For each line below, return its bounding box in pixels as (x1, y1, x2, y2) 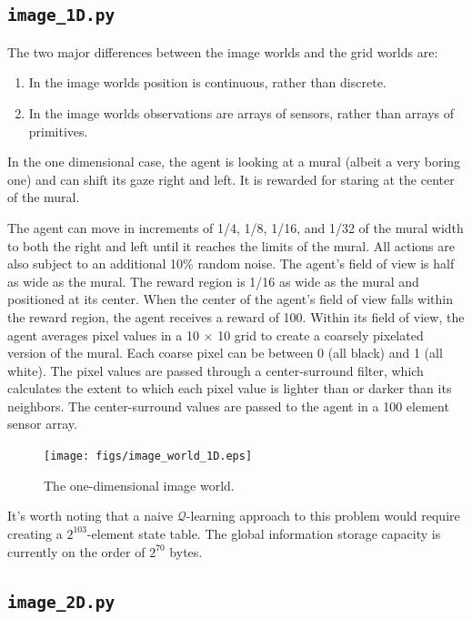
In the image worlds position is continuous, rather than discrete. (28, 73, 387, 92)
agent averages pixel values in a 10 (7, 325, 199, 344)
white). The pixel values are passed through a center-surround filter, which (7, 360, 424, 380)
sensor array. (7, 414, 77, 433)
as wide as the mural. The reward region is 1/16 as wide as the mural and (7, 271, 419, 290)
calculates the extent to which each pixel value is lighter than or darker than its (7, 379, 452, 398)
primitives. (28, 121, 88, 140)
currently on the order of (7, 542, 146, 561)
